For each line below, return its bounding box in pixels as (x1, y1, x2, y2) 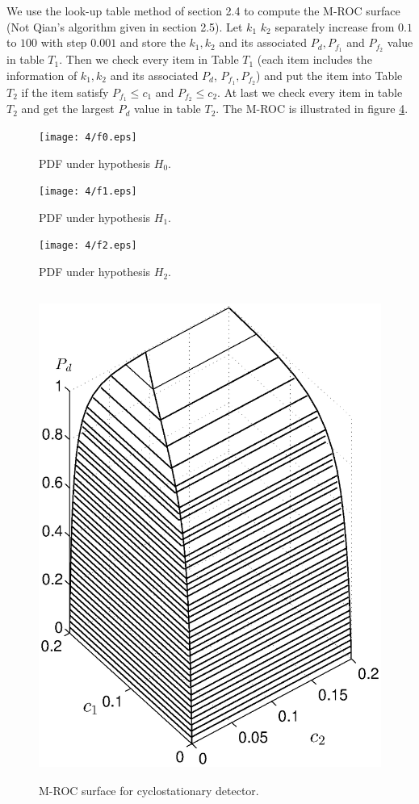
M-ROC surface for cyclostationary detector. (39, 782, 259, 799)
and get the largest (21, 100, 115, 117)
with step (40, 34, 87, 51)
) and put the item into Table (256, 66, 403, 83)
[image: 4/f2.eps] (39, 240, 137, 252)
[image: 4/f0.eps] (39, 131, 137, 143)
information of (6, 66, 78, 83)
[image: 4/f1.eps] (39, 186, 137, 198)
